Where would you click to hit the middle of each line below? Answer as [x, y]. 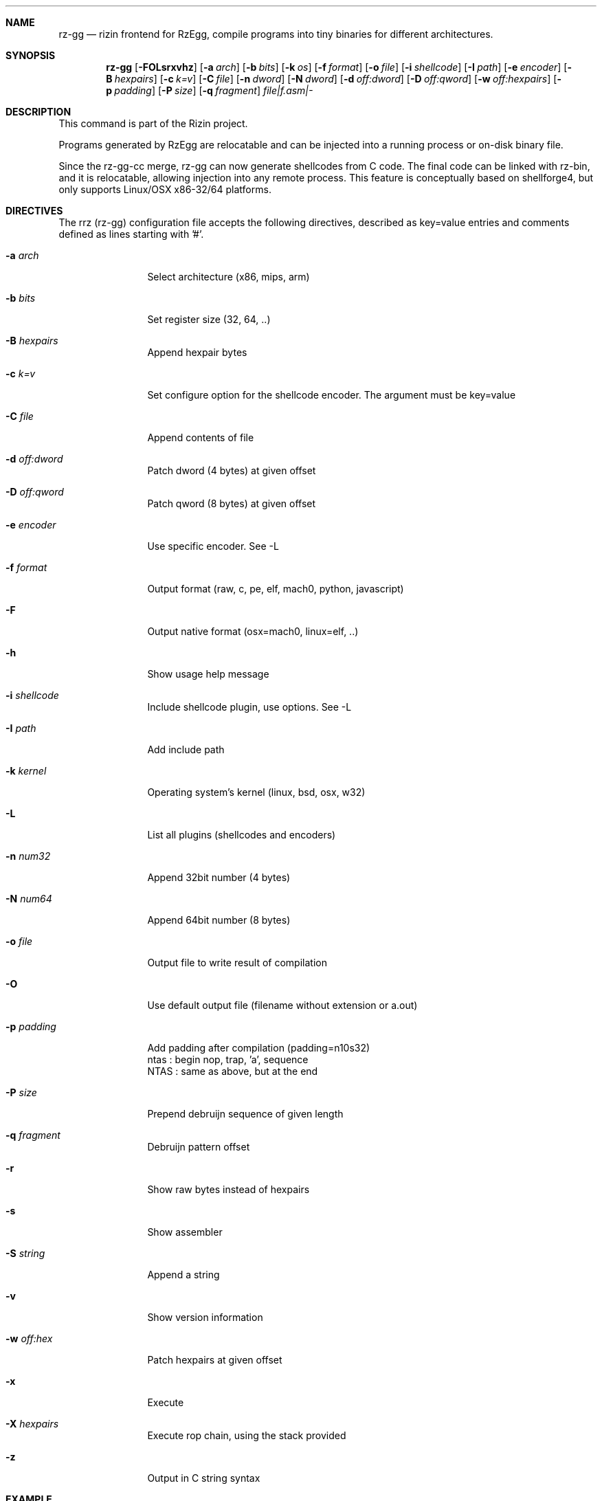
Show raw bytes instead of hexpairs [228, 1189]
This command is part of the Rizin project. [153, 123]
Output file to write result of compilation [237, 963]
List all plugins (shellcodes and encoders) [242, 835]
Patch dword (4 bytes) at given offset [232, 470]
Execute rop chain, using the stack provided [247, 1435]
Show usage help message [208, 674]
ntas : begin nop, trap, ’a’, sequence [228, 1059]
